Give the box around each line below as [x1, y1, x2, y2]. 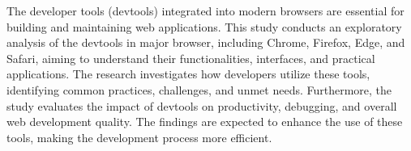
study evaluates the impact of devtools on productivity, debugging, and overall [6, 97, 397, 114]
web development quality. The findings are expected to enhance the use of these [6, 113, 403, 130]
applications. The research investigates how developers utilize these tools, [6, 65, 370, 82]
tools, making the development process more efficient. [6, 128, 272, 145]
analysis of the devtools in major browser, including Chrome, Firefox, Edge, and [6, 34, 405, 51]
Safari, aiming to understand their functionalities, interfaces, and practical [6, 49, 375, 66]
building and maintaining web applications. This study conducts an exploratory [6, 18, 402, 35]
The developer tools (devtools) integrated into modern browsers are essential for [6, 2, 405, 19]
